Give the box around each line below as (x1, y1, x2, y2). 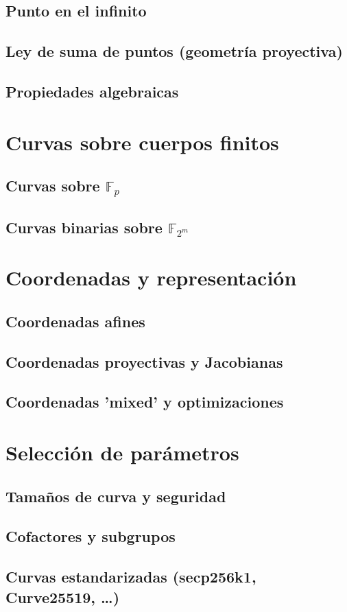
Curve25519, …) (5, 586, 120, 607)
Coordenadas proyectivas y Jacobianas (5, 351, 283, 372)
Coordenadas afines (5, 310, 145, 331)
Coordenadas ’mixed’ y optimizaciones (5, 391, 284, 412)
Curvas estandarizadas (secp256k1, (5, 566, 256, 587)
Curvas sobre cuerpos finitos (5, 128, 279, 156)
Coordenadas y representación (5, 263, 297, 292)
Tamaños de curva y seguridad (5, 485, 226, 506)
